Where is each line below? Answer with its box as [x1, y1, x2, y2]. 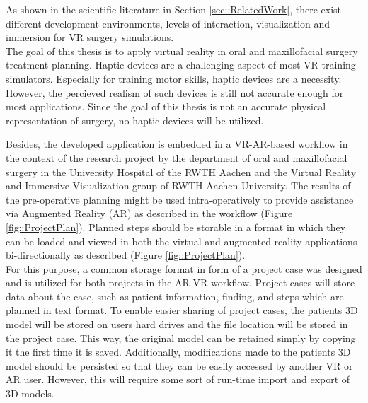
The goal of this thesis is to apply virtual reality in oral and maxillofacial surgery [6, 43, 358, 58]
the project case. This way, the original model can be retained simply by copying [6, 330, 356, 345]
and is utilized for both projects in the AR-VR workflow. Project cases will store [6, 275, 355, 290]
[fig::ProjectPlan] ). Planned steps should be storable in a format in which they [6, 219, 346, 234]
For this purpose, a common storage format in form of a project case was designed [6, 261, 362, 276]
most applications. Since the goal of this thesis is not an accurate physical [6, 99, 326, 114]
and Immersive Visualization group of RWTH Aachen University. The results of [6, 178, 351, 193]
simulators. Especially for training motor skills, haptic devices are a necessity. [6, 71, 342, 86]
